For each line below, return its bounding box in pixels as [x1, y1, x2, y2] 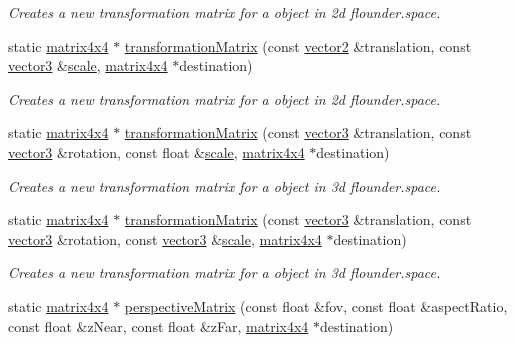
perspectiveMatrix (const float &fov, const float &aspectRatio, [124, 295, 508, 316]
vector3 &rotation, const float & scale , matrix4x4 [8, 141, 305, 162]
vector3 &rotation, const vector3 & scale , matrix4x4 [8, 228, 322, 249]
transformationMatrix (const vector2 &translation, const [124, 35, 472, 56]
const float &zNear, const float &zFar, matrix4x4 [8, 315, 309, 336]
